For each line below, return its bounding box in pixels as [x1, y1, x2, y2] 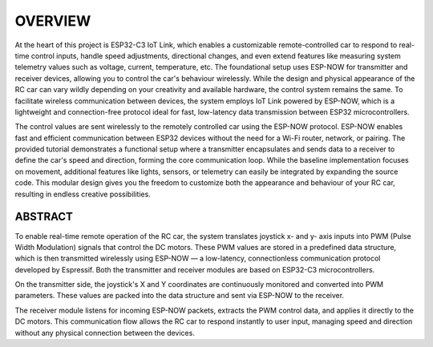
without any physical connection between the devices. [14, 328, 196, 337]
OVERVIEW [14, 12, 91, 30]
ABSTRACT [14, 210, 74, 224]
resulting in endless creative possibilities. [14, 189, 152, 199]
